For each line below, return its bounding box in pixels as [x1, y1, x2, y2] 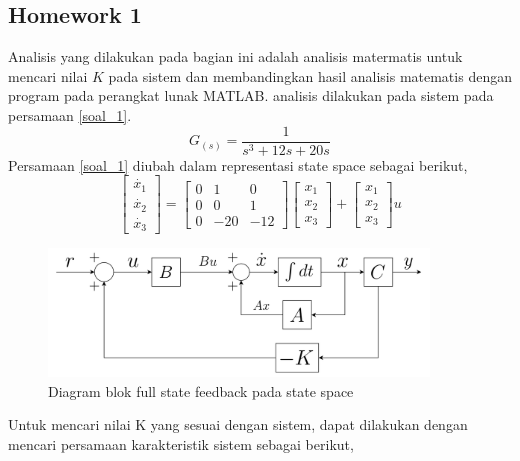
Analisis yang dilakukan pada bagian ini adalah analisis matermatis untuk [8, 46, 463, 67]
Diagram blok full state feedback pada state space [48, 380, 354, 401]
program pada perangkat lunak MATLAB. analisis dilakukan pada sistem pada [8, 85, 494, 106]
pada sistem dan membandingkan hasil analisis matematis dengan [108, 65, 512, 86]
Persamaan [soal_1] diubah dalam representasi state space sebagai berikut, [8, 154, 468, 175]
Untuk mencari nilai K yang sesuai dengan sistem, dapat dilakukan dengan [8, 414, 468, 435]
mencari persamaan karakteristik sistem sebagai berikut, [8, 434, 354, 455]
